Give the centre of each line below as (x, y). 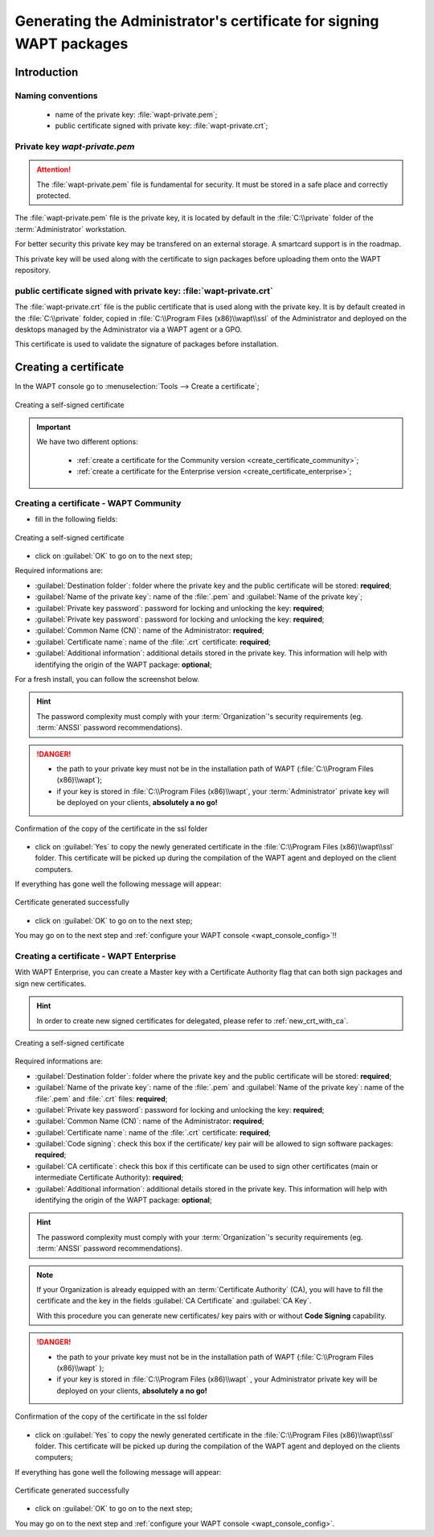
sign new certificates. (51, 983)
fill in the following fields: (76, 519)
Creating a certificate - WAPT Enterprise (96, 956)
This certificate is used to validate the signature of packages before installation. (147, 344)
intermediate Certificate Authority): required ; (109, 1178)
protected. (54, 196)
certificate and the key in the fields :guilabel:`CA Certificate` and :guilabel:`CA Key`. (174, 1301)
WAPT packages (72, 43)
